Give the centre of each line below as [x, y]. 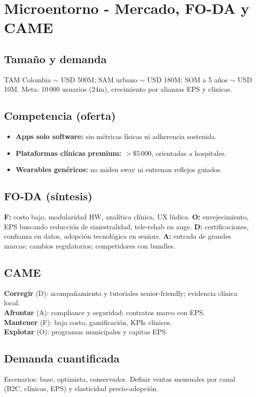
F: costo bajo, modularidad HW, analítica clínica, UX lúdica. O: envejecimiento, [126, 217]
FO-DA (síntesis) [48, 196]
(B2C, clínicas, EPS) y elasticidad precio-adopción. [81, 388]
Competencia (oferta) [60, 116]
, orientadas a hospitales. [189, 153]
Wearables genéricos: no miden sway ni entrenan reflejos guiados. [119, 169]
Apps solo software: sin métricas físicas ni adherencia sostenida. [116, 136]
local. [12, 303]
